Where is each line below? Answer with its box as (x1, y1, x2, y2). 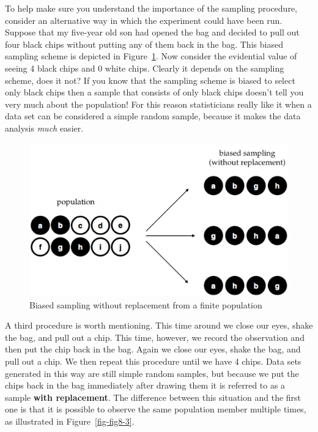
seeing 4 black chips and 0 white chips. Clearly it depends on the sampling (5, 61, 284, 74)
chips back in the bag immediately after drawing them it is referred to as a (5, 379, 286, 392)
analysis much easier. (5, 121, 84, 134)
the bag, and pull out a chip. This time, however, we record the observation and (5, 330, 305, 343)
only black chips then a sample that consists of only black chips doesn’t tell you (5, 86, 304, 99)
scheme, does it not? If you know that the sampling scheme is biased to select (5, 73, 295, 86)
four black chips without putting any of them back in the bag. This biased (5, 37, 283, 50)
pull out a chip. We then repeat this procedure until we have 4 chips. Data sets (5, 355, 301, 367)
